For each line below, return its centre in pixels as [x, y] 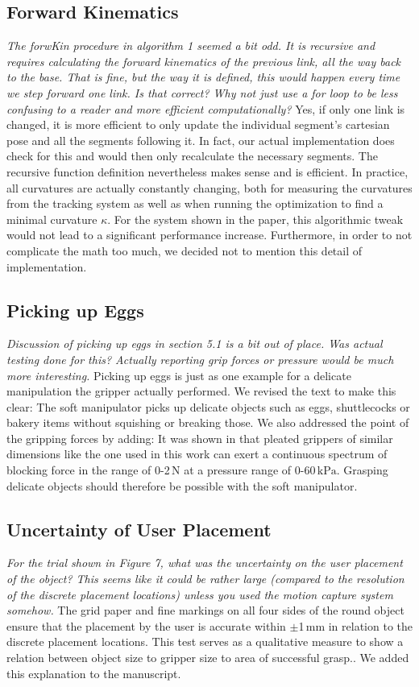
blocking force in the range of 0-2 [88, 470]
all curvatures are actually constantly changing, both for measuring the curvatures [209, 187]
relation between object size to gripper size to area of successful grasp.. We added [208, 658]
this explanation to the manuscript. [94, 673]
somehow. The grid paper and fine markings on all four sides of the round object [205, 610]
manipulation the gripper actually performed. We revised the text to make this [201, 391]
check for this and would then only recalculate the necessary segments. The [192, 156]
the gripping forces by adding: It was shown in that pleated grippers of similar [200, 438]
